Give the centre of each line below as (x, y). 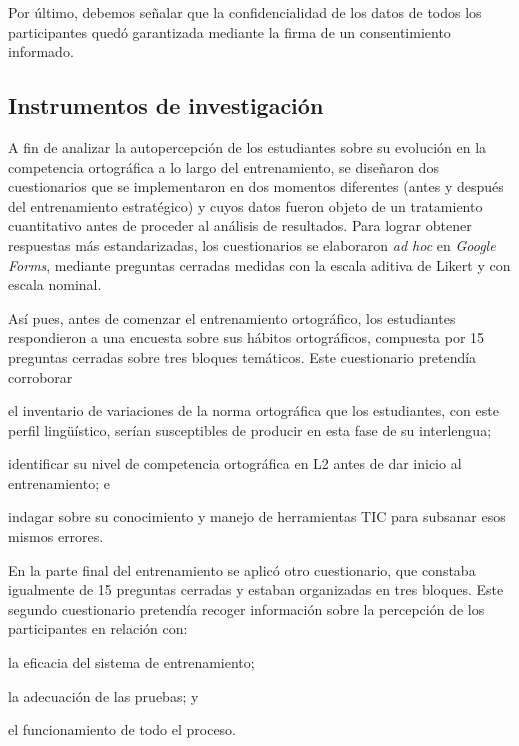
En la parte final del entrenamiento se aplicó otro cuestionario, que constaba (242, 569)
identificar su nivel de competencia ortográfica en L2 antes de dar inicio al (235, 463)
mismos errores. (56, 536)
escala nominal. (55, 284)
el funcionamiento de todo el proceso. (122, 729)
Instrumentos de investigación (166, 105)
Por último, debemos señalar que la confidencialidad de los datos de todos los (245, 12)
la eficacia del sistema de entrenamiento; (131, 662)
